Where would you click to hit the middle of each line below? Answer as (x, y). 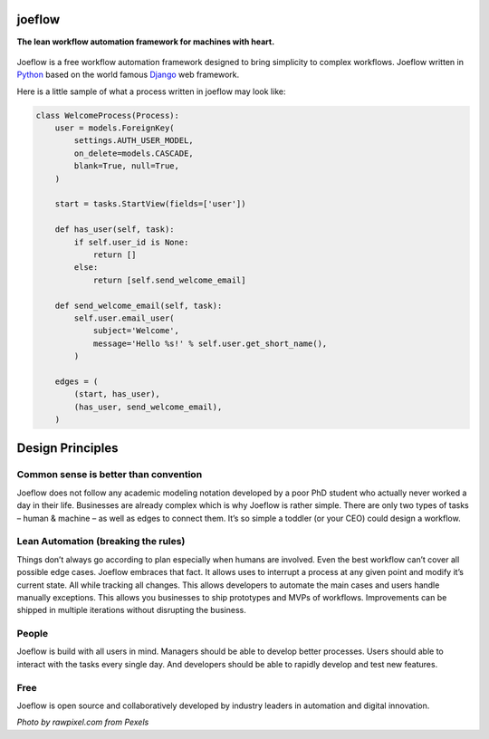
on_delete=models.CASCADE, (134, 153)
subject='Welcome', (136, 331)
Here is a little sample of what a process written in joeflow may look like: (151, 91)
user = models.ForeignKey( (115, 128)
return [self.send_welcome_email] (169, 280)
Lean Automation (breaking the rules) (101, 542)
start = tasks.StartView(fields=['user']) (150, 204)
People (33, 634)
